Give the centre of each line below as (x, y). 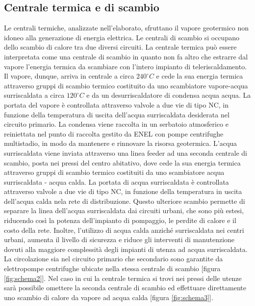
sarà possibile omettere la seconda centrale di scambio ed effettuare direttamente (125, 288)
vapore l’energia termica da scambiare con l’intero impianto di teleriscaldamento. (126, 66)
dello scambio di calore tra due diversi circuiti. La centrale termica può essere (120, 47)
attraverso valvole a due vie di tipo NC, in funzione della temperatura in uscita (123, 191)
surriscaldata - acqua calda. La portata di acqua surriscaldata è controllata (116, 181)
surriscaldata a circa (34, 95)
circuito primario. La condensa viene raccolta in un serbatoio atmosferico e (116, 124)
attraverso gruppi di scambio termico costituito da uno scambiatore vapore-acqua (126, 85)
